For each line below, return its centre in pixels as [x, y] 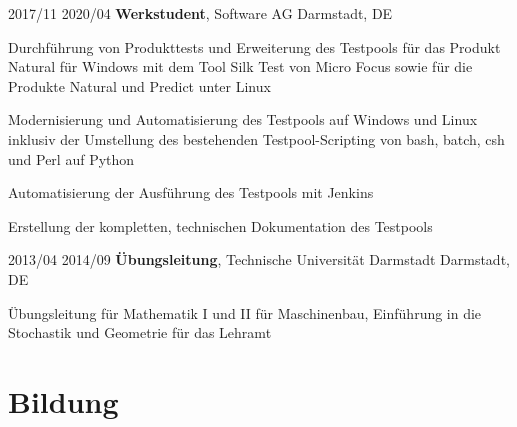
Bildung [63, 400]
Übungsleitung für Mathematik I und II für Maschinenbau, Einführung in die [245, 312]
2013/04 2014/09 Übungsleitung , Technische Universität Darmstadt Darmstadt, [259, 259]
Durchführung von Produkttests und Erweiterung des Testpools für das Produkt [254, 46]
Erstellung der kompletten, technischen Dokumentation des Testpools [220, 225]
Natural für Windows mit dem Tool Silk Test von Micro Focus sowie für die [240, 66]
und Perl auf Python [71, 158]
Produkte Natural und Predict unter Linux [139, 85]
